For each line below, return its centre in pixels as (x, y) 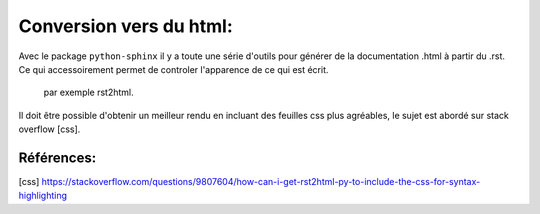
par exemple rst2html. (88, 92)
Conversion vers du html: (126, 26)
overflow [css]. (49, 129)
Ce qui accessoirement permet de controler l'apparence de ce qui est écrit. (173, 69)
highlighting (43, 196)
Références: (57, 157)
